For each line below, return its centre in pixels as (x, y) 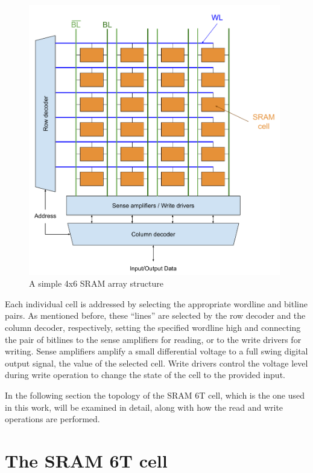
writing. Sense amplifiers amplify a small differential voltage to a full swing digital (156, 351)
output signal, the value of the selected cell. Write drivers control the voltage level (156, 363)
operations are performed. (52, 419)
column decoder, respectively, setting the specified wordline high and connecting (153, 328)
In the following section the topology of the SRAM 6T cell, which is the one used (155, 395)
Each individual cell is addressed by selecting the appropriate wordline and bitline (156, 303)
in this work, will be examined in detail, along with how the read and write (144, 407)
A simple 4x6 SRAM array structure (96, 283)
